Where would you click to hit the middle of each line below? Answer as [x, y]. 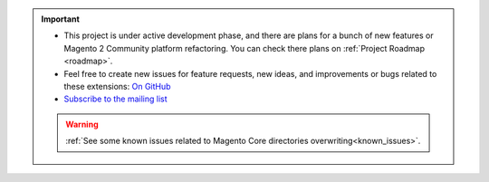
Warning [82, 124]
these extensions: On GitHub [117, 86]
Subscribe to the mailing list [115, 99]
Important [61, 19]
